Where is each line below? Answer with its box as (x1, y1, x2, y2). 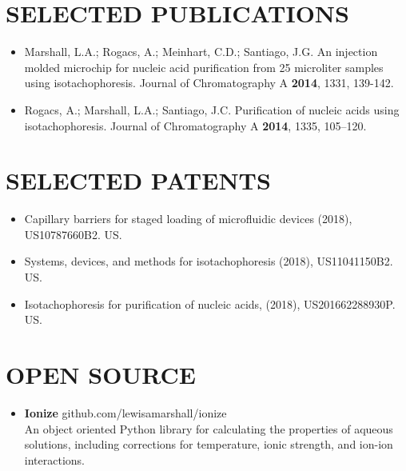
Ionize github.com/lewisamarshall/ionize (24, 404, 227, 421)
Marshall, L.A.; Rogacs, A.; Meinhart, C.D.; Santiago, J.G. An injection (24, 43, 378, 60)
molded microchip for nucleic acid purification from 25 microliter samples (24, 58, 384, 75)
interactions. (24, 451, 85, 468)
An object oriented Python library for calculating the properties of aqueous (24, 420, 393, 437)
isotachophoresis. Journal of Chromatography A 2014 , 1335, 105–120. (24, 117, 367, 134)
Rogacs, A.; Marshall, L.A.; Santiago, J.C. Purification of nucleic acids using (24, 101, 400, 118)
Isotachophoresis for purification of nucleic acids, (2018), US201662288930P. (24, 295, 396, 312)
